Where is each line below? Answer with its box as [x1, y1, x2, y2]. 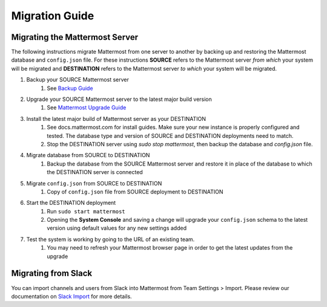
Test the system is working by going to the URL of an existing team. [26, 236, 195, 243]
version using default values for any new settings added [47, 224, 187, 232]
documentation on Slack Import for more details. [11, 292, 133, 300]
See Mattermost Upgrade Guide [47, 104, 127, 111]
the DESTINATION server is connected [47, 169, 144, 176]
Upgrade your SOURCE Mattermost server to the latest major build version [26, 95, 212, 103]
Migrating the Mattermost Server [11, 32, 139, 42]
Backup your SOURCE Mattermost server [26, 76, 130, 83]
